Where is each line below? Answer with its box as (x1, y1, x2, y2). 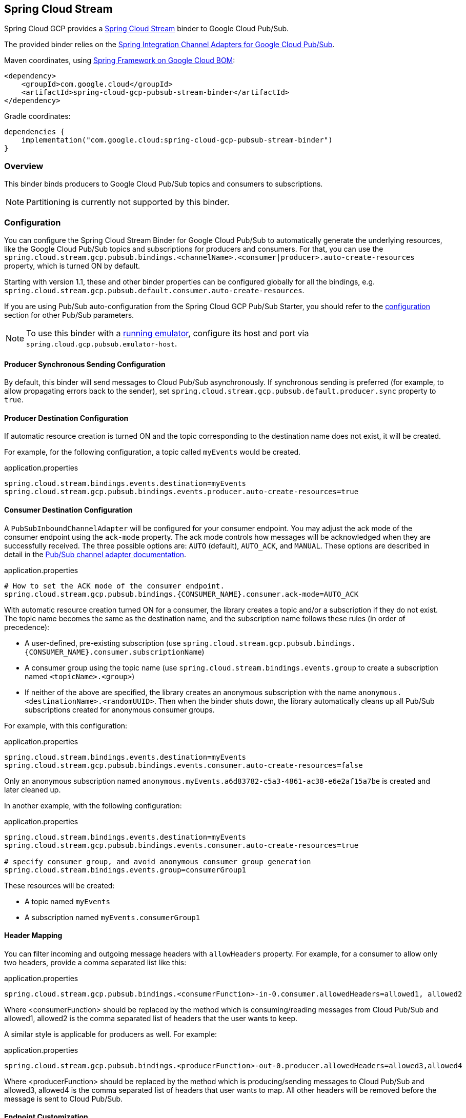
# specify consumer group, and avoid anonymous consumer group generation (4, 857, 311, 866)
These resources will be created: (4, 881, 115, 890)
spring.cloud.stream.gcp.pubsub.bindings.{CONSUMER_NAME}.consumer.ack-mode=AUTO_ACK (4, 590, 359, 598)
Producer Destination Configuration (4, 413, 129, 422)
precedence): (4, 622, 50, 632)
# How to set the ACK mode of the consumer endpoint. (4, 581, 225, 590)
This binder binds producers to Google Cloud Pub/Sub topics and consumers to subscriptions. (4, 179, 323, 189)
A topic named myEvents (25, 897, 110, 906)
